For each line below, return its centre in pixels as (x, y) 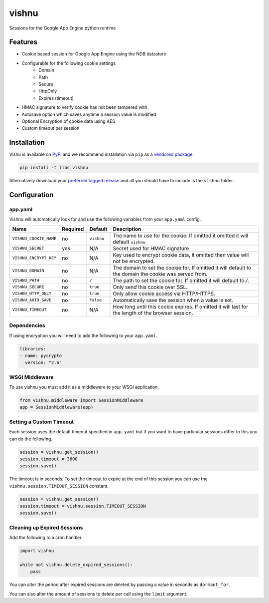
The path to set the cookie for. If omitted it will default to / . (181, 281)
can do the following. (31, 439)
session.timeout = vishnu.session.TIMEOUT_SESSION (83, 506)
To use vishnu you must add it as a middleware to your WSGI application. (84, 387)
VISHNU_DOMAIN (28, 271)
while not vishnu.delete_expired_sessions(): (76, 565)
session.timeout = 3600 (49, 459)
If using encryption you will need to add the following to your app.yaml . (83, 335)
